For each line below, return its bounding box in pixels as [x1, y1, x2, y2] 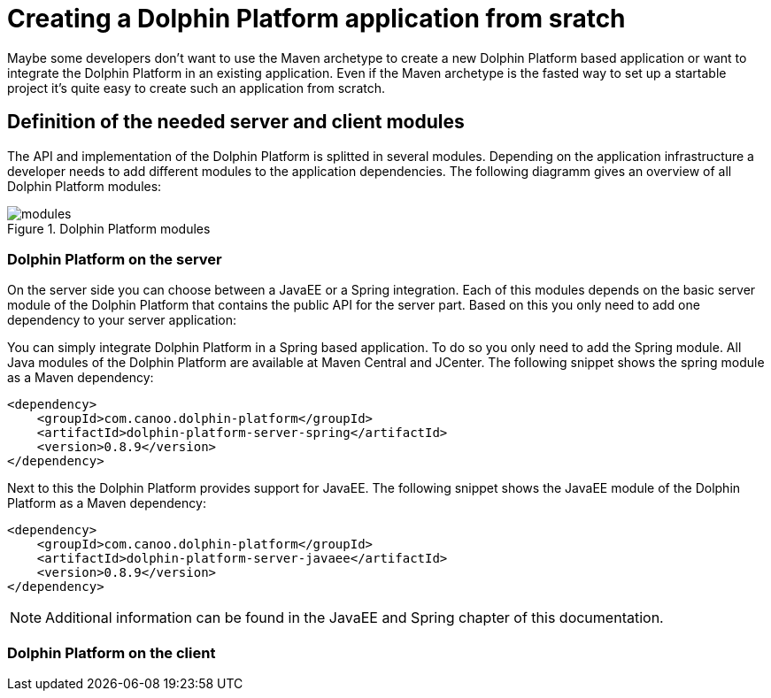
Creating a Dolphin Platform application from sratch [7, 4, 626, 34]
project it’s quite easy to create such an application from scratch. [7, 80, 385, 96]
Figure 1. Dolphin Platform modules [7, 220, 211, 236]
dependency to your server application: [7, 312, 236, 328]
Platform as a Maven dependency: [7, 495, 206, 511]
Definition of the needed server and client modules [7, 111, 465, 134]
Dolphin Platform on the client [7, 643, 216, 662]
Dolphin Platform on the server [7, 249, 222, 268]
